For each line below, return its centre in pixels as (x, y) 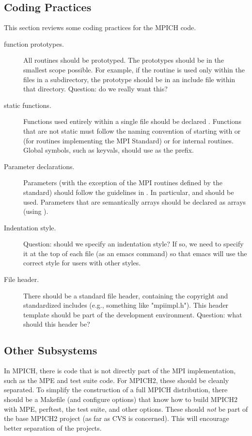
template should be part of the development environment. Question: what (133, 314)
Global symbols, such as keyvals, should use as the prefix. (109, 150)
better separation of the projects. (53, 427)
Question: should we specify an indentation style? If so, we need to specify (134, 244)
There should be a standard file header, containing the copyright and (126, 295)
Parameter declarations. (39, 166)
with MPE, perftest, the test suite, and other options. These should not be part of (126, 409)
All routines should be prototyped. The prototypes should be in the (124, 60)
